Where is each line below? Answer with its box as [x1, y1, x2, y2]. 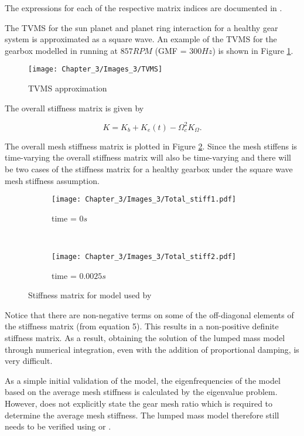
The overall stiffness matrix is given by [5, 101, 144, 114]
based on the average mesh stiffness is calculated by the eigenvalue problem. [5, 386, 278, 398]
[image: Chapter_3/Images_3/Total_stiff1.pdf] [52, 195, 236, 204]
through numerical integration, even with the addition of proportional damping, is [5, 343, 299, 355]
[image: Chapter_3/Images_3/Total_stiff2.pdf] [52, 252, 236, 261]
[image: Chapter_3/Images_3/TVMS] [28, 65, 163, 74]
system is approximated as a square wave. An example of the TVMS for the [5, 33, 277, 45]
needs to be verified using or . [5, 420, 111, 432]
